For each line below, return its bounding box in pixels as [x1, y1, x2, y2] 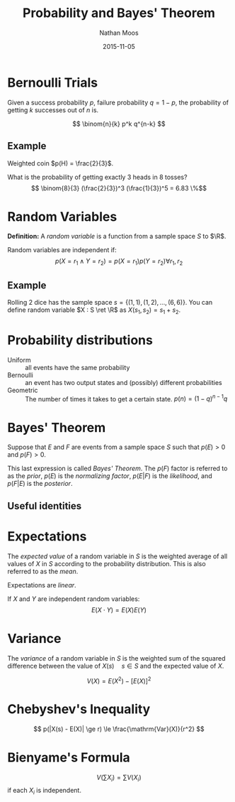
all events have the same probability [25, 363, 130, 372]
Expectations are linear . [7, 580, 76, 589]
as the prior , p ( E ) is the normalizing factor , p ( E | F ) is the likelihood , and [7, 472, 212, 480]
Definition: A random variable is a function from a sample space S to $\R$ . [7, 232, 227, 241]
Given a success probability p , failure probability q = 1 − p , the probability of [7, 98, 229, 107]
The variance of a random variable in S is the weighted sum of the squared [7, 654, 226, 662]
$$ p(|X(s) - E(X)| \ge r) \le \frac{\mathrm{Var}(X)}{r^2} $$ [33, 725, 205, 733]
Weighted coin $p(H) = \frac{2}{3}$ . [7, 158, 114, 168]
